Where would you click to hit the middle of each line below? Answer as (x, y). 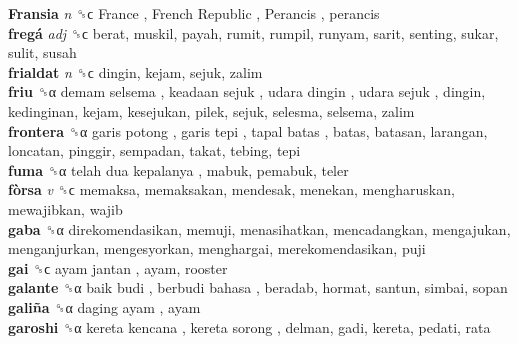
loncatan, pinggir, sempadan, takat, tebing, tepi (154, 150)
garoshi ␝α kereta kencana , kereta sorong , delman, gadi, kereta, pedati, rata (249, 326)
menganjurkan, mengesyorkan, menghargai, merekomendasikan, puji (217, 248)
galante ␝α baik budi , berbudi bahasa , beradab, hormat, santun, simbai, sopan (258, 287)
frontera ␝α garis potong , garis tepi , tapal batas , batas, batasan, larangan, (248, 130)
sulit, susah (42, 52)
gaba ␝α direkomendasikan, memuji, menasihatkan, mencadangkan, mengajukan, (259, 228)
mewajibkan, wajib (65, 208)
